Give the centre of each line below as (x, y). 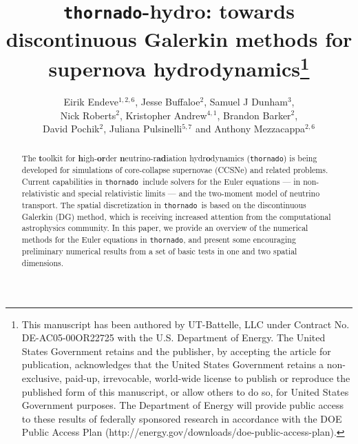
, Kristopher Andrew (163, 115)
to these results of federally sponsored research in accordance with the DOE (182, 418)
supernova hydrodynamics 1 (179, 67)
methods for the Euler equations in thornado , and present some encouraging (159, 240)
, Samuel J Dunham (246, 101)
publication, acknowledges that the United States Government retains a (173, 364)
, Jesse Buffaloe (168, 101)
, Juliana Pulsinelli (143, 129)
